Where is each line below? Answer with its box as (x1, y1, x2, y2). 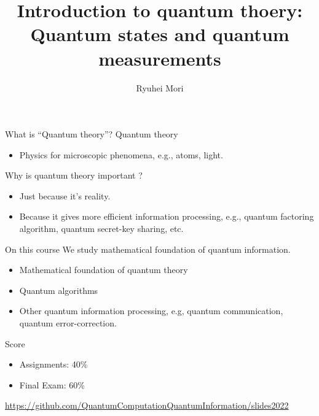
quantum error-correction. (19, 317, 117, 329)
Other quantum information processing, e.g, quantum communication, (19, 304, 283, 317)
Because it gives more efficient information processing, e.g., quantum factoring (19, 210, 314, 223)
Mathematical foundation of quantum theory (19, 263, 188, 276)
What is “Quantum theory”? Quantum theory (5, 128, 178, 141)
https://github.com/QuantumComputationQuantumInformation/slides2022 (5, 399, 289, 412)
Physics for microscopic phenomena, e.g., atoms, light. (19, 148, 223, 161)
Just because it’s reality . (19, 189, 111, 202)
